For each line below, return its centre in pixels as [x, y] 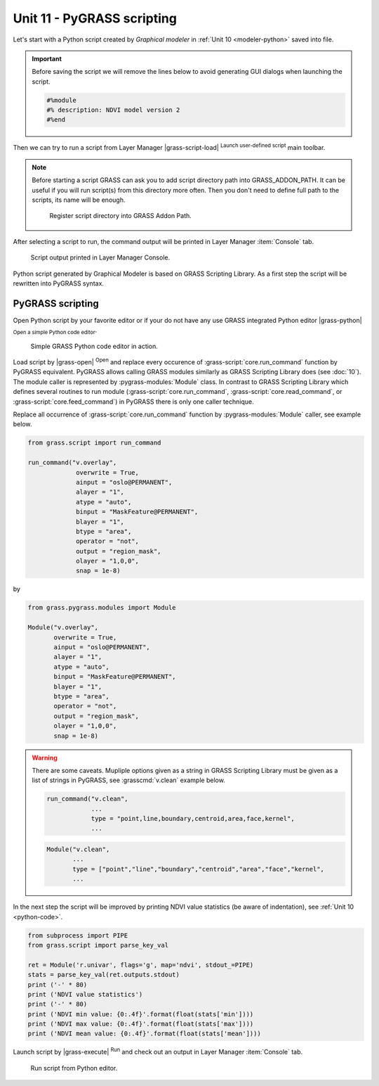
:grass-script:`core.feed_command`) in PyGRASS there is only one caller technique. [133, 402]
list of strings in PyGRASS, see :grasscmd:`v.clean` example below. [129, 780]
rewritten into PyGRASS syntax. [59, 283]
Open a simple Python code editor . [55, 331]
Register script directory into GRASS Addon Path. [121, 216]
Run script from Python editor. [74, 1068]
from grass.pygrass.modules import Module [102, 608]
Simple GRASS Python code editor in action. [94, 346]
